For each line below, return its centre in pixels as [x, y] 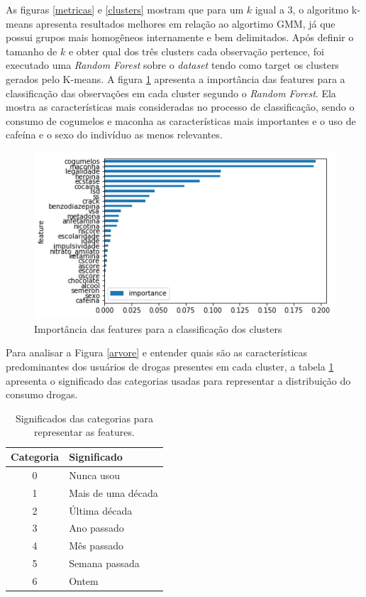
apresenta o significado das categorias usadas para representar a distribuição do [178, 380]
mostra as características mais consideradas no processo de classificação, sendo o [180, 107]
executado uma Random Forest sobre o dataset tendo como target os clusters [172, 65]
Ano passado [96, 528]
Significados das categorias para [84, 418]
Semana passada [104, 563]
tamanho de [32, 51]
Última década [101, 510]
